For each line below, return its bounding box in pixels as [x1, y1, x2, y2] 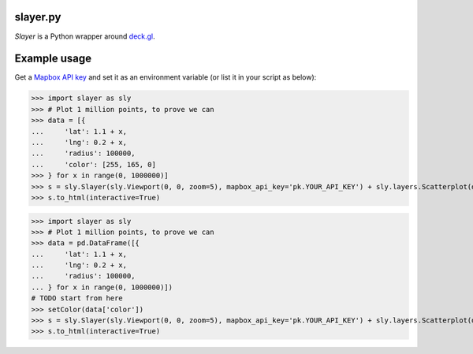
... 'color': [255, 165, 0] [31, 160, 157, 169]
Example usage [14, 52, 92, 65]
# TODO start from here [31, 294, 124, 303]
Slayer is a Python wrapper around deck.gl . [14, 32, 155, 41]
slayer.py [14, 10, 61, 24]
